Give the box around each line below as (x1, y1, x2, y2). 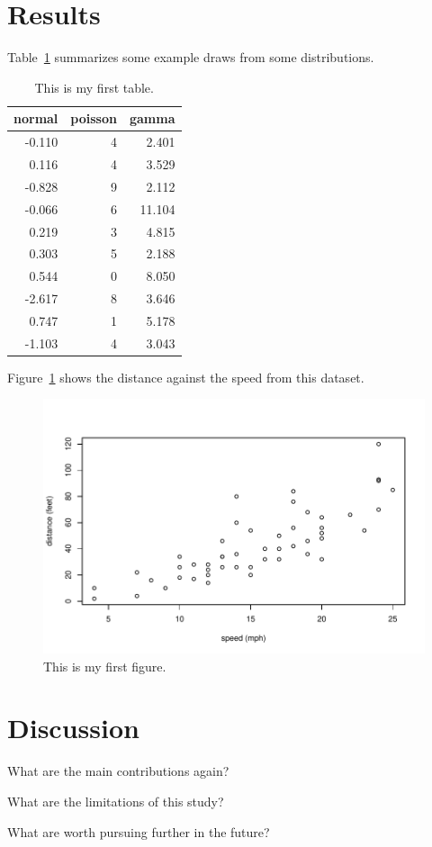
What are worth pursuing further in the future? (7, 822, 270, 841)
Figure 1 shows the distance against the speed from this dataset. (7, 367, 364, 386)
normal (13, 109, 58, 128)
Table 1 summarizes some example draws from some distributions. (7, 48, 374, 67)
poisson (70, 109, 117, 128)
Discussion (7, 709, 139, 746)
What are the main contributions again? (7, 761, 229, 780)
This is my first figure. (43, 656, 166, 675)
